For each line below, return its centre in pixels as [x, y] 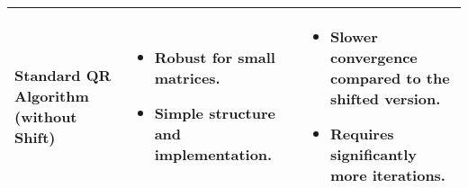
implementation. [213, 154]
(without [46, 116]
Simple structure [215, 113]
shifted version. [386, 98]
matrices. [187, 78]
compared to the [390, 78]
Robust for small [215, 57]
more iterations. [388, 175]
